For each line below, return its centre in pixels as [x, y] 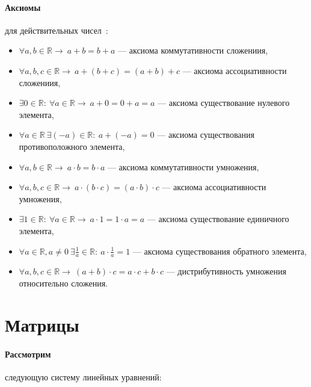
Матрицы [42, 324]
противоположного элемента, [72, 146]
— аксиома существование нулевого [224, 103]
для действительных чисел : [57, 30]
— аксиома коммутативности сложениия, [193, 50]
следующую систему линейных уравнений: [83, 376]
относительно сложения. [63, 283]
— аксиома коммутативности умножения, [183, 166]
